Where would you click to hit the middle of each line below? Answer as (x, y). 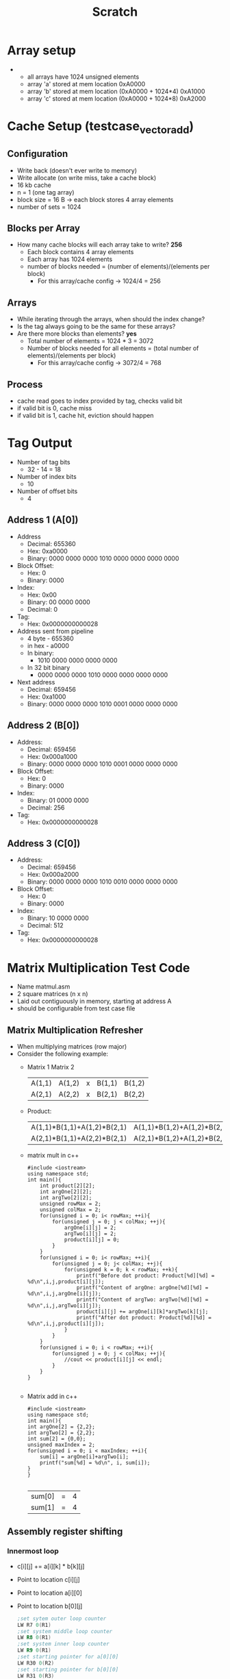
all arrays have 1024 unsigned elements (83, 77)
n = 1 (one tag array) (46, 192)
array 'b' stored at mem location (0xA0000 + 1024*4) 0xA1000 (116, 91)
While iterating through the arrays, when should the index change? (111, 319)
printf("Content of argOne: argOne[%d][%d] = (142, 1288)
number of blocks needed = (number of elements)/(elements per (118, 266)
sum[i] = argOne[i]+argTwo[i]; (84, 1457)
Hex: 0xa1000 (47, 697)
